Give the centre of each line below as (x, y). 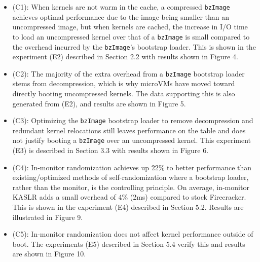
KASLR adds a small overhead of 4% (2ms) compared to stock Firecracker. (129, 197)
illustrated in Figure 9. (48, 217)
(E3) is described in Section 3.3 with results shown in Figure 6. (110, 150)
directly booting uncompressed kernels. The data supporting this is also (124, 93)
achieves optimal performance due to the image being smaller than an (121, 16)
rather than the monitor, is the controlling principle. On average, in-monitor (131, 187)
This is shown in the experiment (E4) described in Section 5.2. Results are (128, 207)
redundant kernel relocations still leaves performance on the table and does (129, 130)
